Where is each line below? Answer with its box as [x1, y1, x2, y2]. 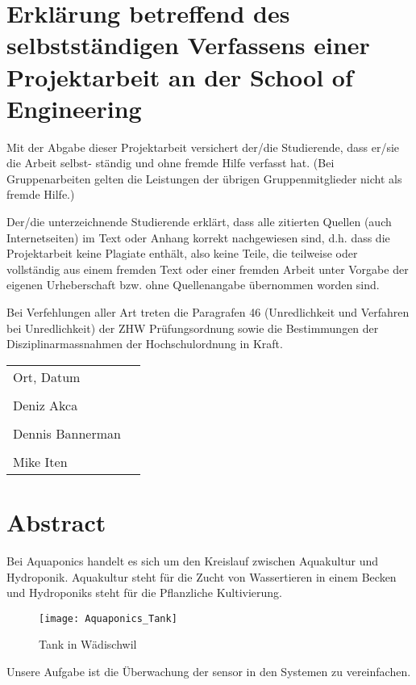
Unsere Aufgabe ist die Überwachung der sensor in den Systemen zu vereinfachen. [6, 662, 411, 679]
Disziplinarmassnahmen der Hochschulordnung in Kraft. [6, 335, 283, 352]
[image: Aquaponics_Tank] [39, 612, 177, 624]
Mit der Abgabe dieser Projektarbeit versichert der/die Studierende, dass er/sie [6, 138, 400, 155]
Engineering [6, 91, 142, 124]
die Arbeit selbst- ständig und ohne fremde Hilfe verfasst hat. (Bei [6, 154, 335, 171]
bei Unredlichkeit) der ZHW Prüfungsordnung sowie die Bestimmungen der [6, 319, 379, 336]
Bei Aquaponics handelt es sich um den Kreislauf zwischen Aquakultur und [6, 552, 379, 569]
